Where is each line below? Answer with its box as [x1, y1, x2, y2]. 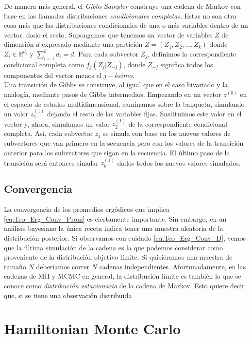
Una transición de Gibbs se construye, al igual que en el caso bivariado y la [4, 79, 228, 90]
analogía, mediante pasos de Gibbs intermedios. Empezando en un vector [4, 89, 221, 99]
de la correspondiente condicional [128, 118, 227, 129]
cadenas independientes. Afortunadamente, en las [99, 261, 246, 271]
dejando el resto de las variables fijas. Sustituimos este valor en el [47, 108, 242, 118]
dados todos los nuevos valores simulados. [117, 157, 241, 168]
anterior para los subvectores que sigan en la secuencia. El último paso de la [4, 148, 230, 157]
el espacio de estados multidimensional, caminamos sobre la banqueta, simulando [4, 98, 245, 109]
